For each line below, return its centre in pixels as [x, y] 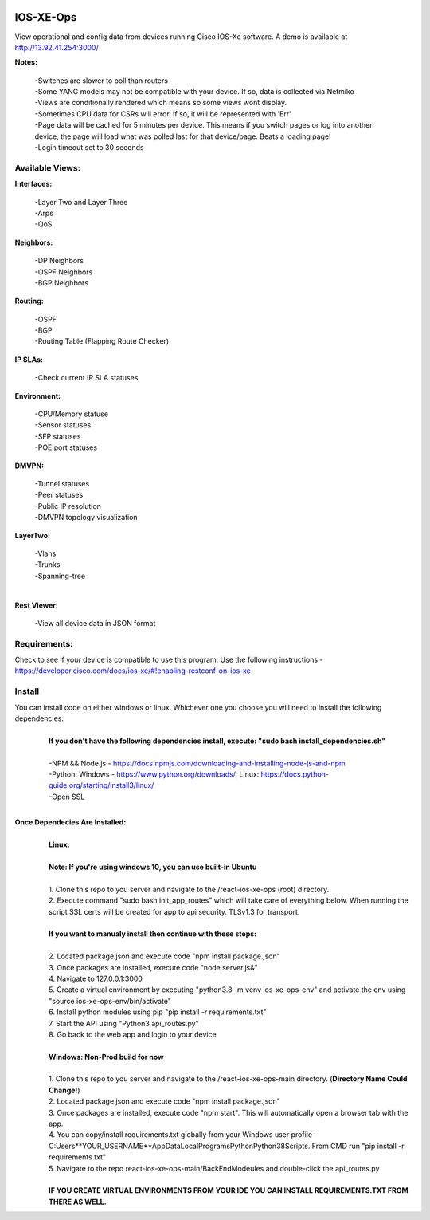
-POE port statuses [66, 447]
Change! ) [64, 1090]
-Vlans [45, 553]
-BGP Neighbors [62, 282]
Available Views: [48, 167]
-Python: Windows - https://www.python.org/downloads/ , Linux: [154, 774]
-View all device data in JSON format [95, 623]
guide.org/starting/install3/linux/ [102, 785]
